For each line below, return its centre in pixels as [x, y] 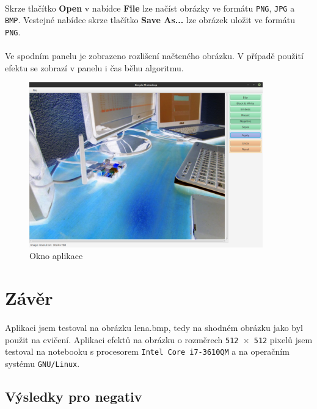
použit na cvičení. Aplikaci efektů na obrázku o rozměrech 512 [122, 339]
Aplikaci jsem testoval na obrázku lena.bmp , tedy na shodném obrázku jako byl [154, 328]
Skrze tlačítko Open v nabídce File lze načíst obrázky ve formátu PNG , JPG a [150, 8]
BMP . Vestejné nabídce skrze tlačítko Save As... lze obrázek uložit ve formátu [150, 20]
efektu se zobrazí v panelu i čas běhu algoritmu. [94, 67]
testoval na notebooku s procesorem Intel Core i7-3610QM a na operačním [147, 351]
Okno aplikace [56, 256]
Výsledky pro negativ [74, 396]
